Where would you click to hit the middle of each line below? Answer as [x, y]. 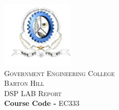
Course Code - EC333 [42, 103]
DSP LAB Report [33, 93]
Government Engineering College [60, 73]
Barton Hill [24, 83]
